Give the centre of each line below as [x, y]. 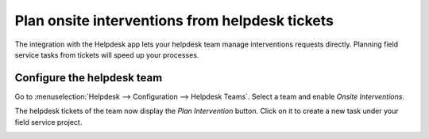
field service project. [48, 122]
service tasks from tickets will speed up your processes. [107, 54]
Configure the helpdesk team [89, 78]
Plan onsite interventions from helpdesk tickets [174, 21]
